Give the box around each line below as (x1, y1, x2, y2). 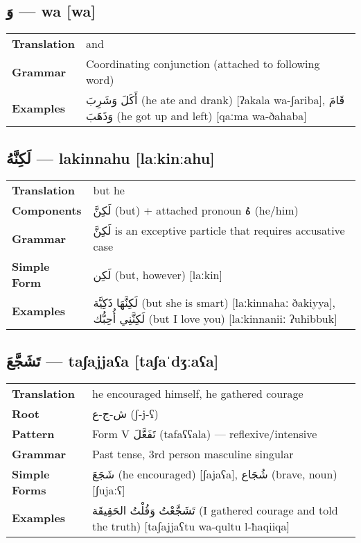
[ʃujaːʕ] (91, 481, 125, 498)
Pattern (12, 425, 55, 442)
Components (12, 202, 82, 219)
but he (93, 182, 125, 199)
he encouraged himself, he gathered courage (91, 385, 303, 401)
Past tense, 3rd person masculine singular (91, 445, 294, 462)
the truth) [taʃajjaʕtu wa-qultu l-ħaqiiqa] (91, 517, 290, 534)
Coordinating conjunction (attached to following (86, 56, 320, 72)
